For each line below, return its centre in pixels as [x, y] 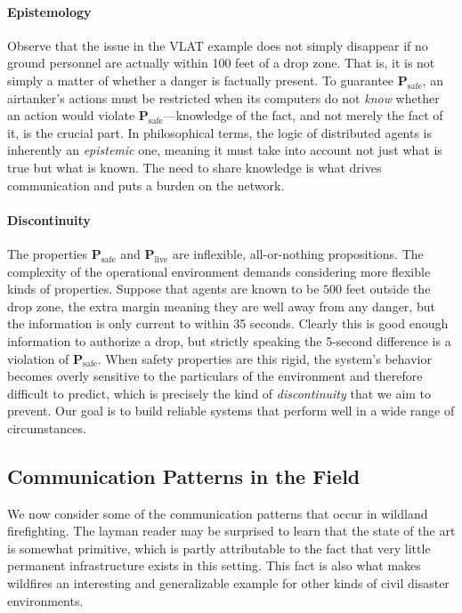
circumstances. [47, 427]
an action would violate [71, 115]
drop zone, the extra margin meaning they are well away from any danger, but [221, 306]
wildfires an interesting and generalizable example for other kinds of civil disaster [228, 583]
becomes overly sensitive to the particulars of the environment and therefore [215, 376]
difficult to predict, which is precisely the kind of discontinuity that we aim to [219, 393]
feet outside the [388, 289]
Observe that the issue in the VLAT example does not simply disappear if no [218, 45]
